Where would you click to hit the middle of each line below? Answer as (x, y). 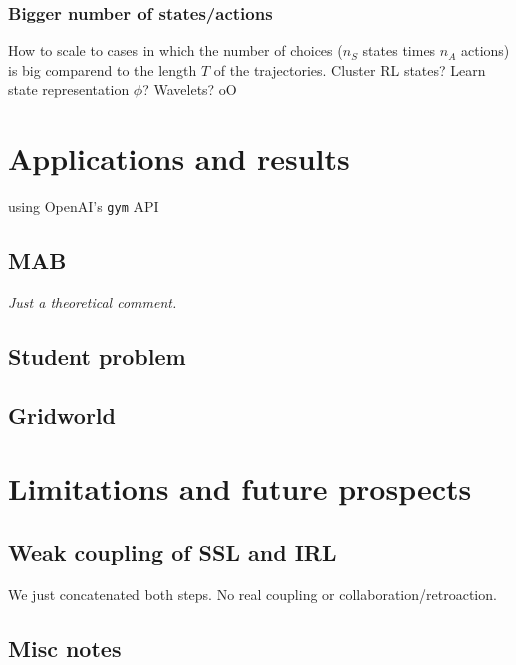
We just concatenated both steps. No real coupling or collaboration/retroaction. (252, 593)
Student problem (97, 355)
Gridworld (62, 414)
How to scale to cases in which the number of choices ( (175, 50)
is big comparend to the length (102, 69)
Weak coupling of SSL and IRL (172, 551)
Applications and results (179, 158)
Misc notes (65, 647)
